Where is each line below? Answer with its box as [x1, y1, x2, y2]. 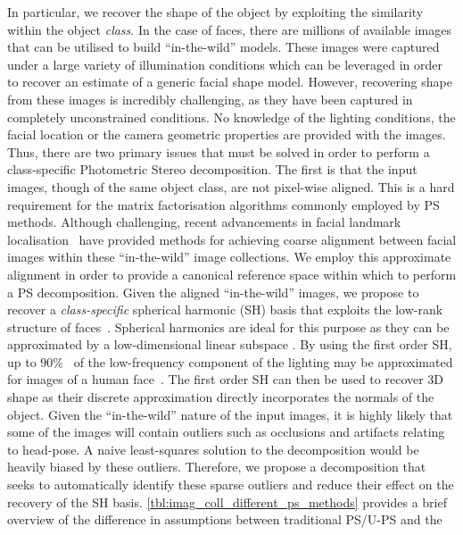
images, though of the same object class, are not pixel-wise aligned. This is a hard [7, 177, 455, 196]
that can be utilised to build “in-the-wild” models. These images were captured [7, 38, 440, 56]
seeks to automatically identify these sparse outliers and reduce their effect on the [7, 475, 454, 494]
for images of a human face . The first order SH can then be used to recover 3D [7, 370, 444, 389]
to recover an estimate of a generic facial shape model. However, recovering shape [7, 72, 452, 91]
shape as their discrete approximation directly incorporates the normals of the [7, 388, 434, 406]
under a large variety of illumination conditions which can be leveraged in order [7, 54, 443, 73]
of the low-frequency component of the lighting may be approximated [73, 352, 453, 371]
